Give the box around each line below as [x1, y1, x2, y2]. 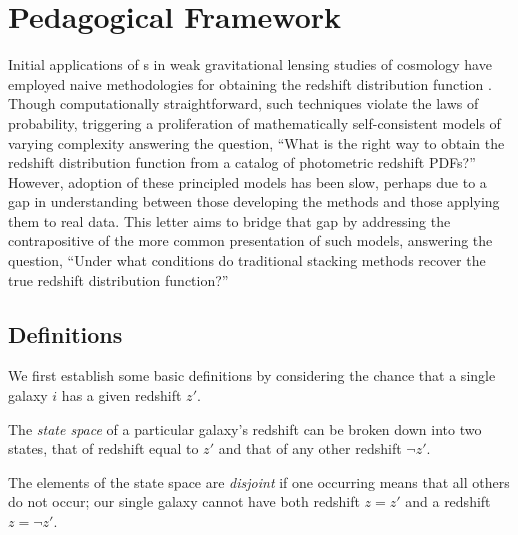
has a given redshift [61, 385, 182, 406]
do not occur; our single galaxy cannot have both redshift [8, 491, 360, 512]
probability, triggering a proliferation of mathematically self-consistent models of [8, 112, 501, 133]
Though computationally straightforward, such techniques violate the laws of [8, 93, 479, 114]
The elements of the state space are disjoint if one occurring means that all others [8, 471, 510, 492]
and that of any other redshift [218, 438, 402, 459]
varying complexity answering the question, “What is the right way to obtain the [8, 132, 505, 153]
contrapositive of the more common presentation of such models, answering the [8, 230, 493, 251]
